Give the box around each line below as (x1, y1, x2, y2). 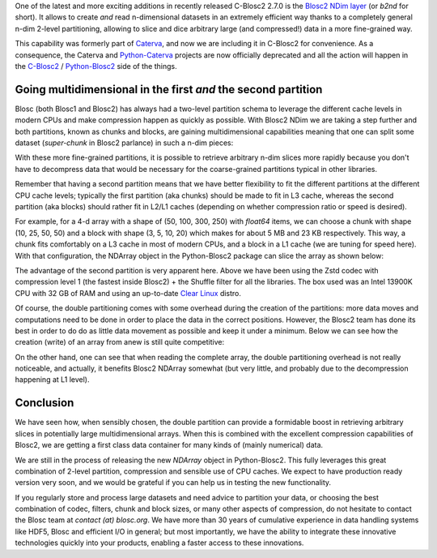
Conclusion (15, 396, 74, 410)
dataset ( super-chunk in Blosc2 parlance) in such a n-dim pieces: (15, 138, 234, 148)
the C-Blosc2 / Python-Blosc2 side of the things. (15, 61, 177, 71)
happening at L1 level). (15, 375, 90, 384)
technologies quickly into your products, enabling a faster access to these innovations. (15, 538, 304, 547)
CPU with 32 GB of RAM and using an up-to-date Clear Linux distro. (15, 288, 242, 298)
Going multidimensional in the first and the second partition (15, 82, 323, 97)
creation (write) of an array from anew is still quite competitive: (15, 337, 225, 347)
